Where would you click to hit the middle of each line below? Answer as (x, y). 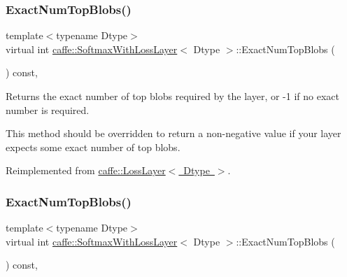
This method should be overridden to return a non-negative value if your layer (173, 133)
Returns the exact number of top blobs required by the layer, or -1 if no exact (172, 96)
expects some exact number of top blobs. (93, 147)
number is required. (48, 109)
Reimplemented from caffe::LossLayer (86, 170)
